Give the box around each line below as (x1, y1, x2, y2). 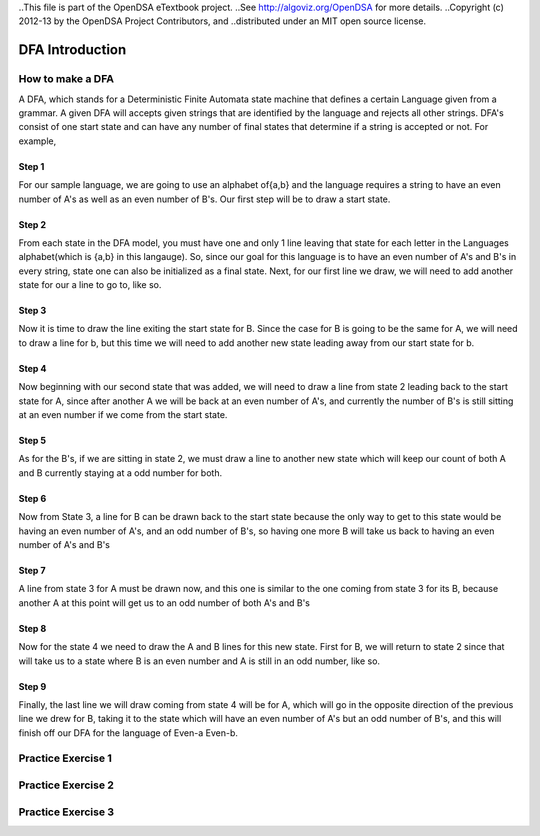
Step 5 (18, 435, 47, 447)
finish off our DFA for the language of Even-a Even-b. (18, 726, 239, 739)
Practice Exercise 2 (18, 778, 115, 792)
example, (18, 135, 57, 147)
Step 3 (18, 305, 47, 317)
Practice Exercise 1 (18, 751, 112, 765)
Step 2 (18, 218, 47, 230)
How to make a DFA (18, 72, 115, 86)
